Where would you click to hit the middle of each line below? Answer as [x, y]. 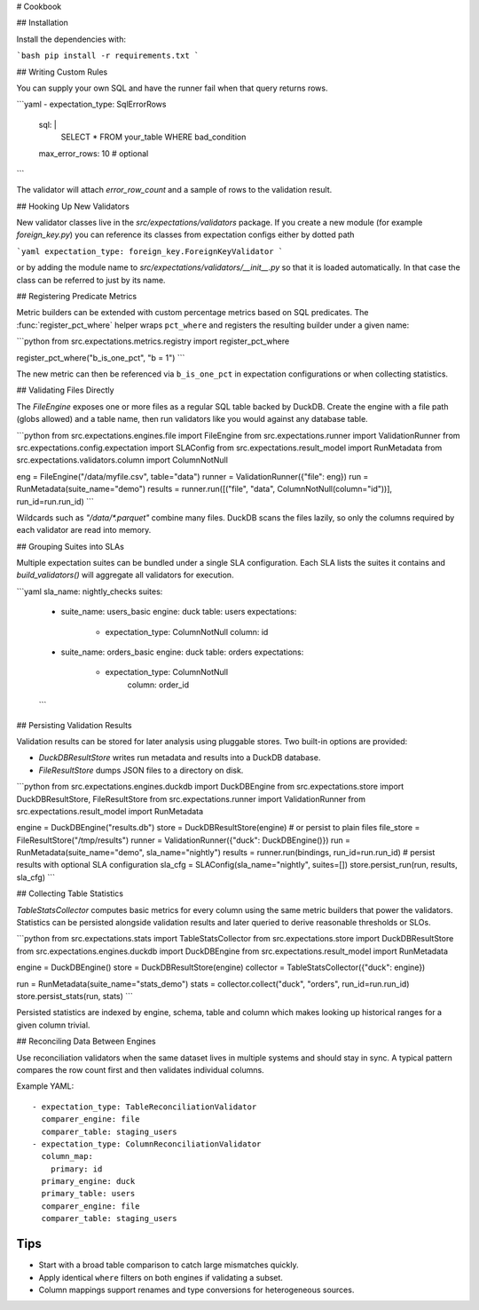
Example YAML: [45, 1086]
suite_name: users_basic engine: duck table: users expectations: [179, 612]
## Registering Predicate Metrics [77, 297]
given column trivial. [53, 1025]
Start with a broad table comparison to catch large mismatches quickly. [169, 1265]
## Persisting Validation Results [74, 725]
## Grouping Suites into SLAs [70, 546]
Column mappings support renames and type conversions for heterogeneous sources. [196, 1290]
